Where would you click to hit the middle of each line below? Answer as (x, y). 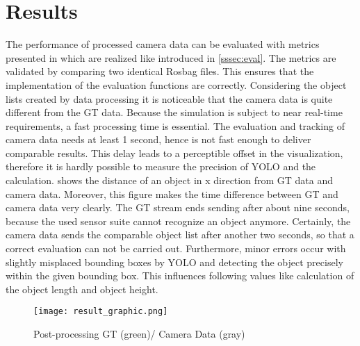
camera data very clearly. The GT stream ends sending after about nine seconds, (178, 207)
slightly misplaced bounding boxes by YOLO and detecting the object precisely (174, 262)
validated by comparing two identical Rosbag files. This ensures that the (160, 71)
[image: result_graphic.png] (101, 312)
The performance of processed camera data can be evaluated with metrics (163, 44)
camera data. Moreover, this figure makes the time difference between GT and (172, 193)
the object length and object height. (82, 289)
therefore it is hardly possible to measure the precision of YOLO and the (161, 166)
